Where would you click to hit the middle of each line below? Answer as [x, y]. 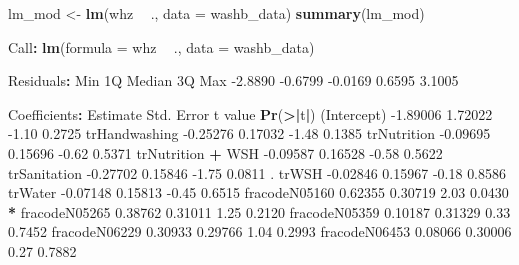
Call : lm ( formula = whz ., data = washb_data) [161, 46]
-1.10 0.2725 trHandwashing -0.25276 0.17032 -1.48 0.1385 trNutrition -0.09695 [249, 133]
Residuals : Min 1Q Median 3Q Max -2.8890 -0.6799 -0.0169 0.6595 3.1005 [233, 80]
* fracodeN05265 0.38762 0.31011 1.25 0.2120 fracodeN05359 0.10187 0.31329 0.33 [259, 211]
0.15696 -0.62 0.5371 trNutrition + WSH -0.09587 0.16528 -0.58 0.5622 [225, 152]
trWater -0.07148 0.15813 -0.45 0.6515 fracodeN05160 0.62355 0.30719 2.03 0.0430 [258, 192]
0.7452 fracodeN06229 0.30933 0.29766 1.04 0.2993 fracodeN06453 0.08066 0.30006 [260, 231]
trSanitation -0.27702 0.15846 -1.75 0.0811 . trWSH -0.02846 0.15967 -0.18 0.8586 [257, 172]
